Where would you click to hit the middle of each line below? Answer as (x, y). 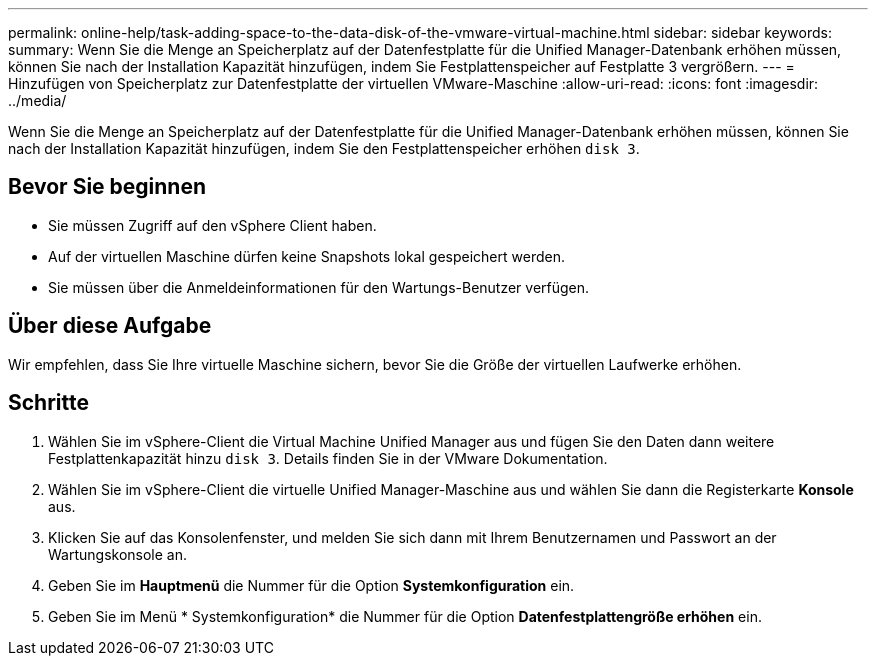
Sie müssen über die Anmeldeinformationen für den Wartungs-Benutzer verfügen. (319, 287)
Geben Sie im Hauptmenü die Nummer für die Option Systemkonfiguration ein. (311, 585)
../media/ (37, 100)
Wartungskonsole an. (118, 554)
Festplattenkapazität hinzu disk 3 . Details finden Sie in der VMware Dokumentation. (328, 458)
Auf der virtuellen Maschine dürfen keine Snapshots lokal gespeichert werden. (306, 256)
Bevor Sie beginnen (107, 187)
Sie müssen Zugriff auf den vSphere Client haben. (212, 225)
